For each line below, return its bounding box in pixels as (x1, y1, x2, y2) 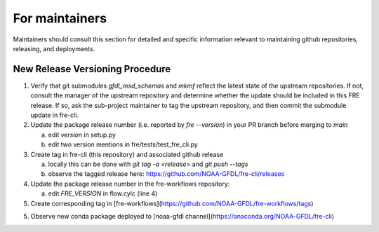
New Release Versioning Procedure (13, 63, 171, 75)
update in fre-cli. (30, 111, 79, 119)
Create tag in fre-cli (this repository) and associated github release (30, 150, 224, 158)
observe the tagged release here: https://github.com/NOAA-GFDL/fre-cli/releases (48, 170, 285, 178)
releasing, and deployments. (13, 44, 95, 53)
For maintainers (13, 11, 107, 26)
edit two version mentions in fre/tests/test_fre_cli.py (48, 140, 198, 149)
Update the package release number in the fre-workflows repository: (30, 179, 230, 188)
